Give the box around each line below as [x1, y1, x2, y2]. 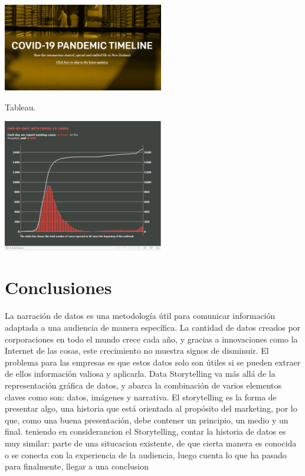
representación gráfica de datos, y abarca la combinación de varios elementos [5, 379, 282, 391]
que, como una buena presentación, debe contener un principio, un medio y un [5, 413, 288, 426]
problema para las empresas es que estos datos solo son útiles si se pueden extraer [5, 356, 301, 368]
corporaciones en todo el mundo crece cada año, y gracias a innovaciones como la [5, 332, 298, 345]
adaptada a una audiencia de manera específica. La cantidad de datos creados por [5, 321, 301, 333]
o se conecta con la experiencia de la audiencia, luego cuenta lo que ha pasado [5, 448, 287, 461]
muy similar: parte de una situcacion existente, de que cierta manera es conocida [5, 436, 297, 449]
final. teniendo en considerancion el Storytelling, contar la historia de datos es [5, 425, 286, 438]
